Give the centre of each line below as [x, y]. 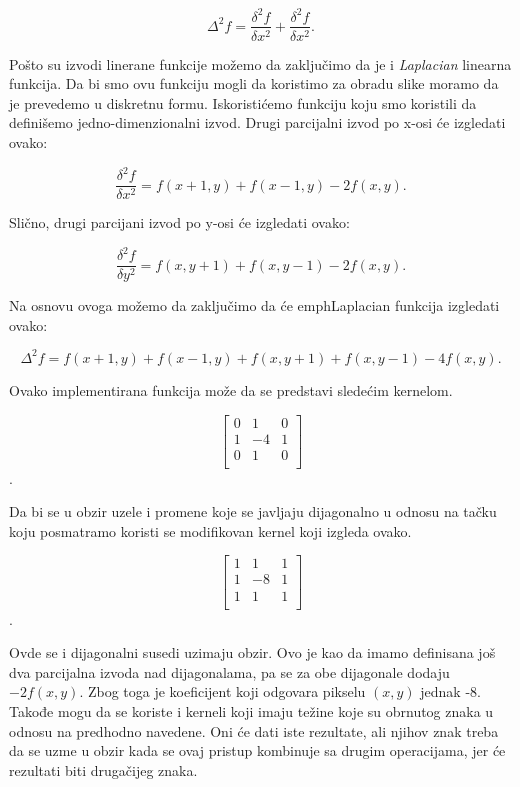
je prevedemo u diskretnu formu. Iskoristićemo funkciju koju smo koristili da [243, 102]
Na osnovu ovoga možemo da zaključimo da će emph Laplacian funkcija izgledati [254, 305]
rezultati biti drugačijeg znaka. [103, 769]
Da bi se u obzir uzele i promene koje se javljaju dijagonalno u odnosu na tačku [253, 511]
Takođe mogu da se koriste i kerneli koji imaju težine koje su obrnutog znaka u [251, 710]
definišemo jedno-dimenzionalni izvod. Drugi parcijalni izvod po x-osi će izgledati [257, 122]
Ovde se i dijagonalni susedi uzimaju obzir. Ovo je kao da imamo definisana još [252, 652]
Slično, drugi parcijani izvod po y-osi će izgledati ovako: [179, 222]
